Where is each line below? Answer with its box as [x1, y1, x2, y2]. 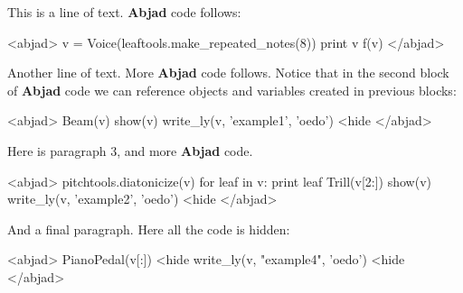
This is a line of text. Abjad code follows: [7, 3, 241, 21]
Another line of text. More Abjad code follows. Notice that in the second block [7, 63, 449, 82]
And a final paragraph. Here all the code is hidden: [7, 219, 290, 238]
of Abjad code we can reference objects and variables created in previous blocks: [7, 80, 457, 99]
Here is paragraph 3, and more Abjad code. [7, 141, 253, 160]
